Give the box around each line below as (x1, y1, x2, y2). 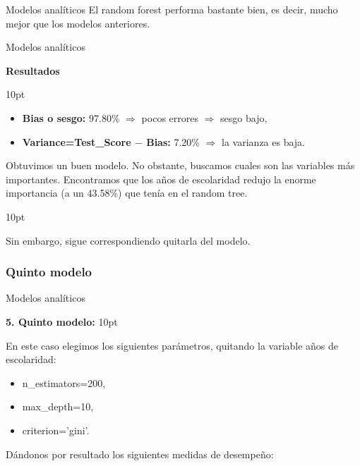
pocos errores (141, 110, 198, 125)
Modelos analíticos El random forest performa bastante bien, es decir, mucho (6, 2, 338, 16)
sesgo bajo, (220, 110, 268, 125)
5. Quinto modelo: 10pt (6, 314, 118, 329)
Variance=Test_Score (22, 134, 131, 149)
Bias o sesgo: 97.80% (22, 110, 120, 125)
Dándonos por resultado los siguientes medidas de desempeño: (6, 446, 274, 461)
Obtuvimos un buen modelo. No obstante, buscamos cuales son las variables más (6, 158, 355, 173)
